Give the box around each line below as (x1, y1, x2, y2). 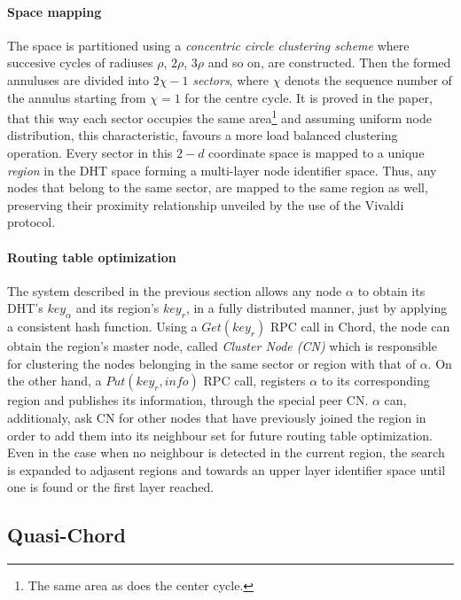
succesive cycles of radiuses (7, 53, 153, 72)
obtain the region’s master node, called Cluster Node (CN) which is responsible (7, 337, 437, 355)
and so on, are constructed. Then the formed (207, 53, 451, 72)
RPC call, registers (203, 371, 306, 390)
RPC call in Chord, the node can (270, 317, 450, 336)
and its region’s (75, 299, 160, 317)
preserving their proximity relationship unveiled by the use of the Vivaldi (7, 195, 404, 214)
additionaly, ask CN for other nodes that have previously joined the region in (7, 408, 426, 426)
